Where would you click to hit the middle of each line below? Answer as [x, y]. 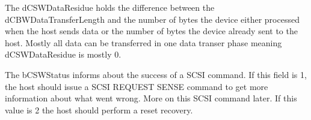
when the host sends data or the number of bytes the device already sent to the [151, 31]
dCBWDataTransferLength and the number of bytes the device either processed [152, 19]
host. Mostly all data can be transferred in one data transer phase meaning [143, 42]
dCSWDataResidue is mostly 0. [63, 54]
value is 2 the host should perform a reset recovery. [99, 109]
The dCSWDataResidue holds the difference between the [110, 7]
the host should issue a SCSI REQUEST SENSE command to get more [137, 86]
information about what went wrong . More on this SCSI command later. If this [151, 98]
